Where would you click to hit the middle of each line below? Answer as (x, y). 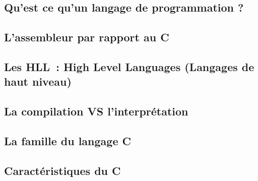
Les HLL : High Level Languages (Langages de (129, 66)
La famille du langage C (68, 140)
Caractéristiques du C (62, 170)
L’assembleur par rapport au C (87, 37)
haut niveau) (38, 81)
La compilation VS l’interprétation (96, 111)
